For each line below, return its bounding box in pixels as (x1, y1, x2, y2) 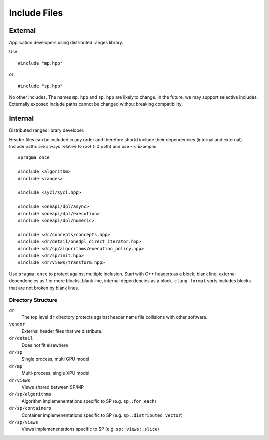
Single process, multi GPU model (21, 356, 90, 362)
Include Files (9, 7, 63, 18)
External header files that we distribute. (21, 328, 103, 334)
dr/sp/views (9, 419, 38, 425)
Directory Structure (9, 297, 57, 304)
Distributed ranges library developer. (9, 127, 85, 133)
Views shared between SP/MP (21, 384, 84, 390)
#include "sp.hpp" (18, 83, 63, 89)
